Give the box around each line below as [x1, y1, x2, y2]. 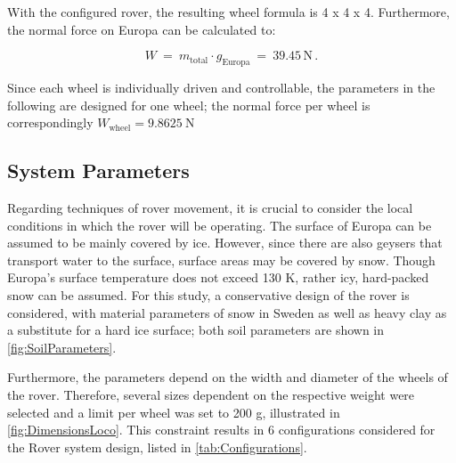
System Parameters [7, 157, 190, 184]
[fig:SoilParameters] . [7, 337, 117, 356]
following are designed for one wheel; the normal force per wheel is [7, 95, 370, 114]
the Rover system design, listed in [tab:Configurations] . [7, 437, 307, 456]
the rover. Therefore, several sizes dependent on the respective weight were [7, 385, 415, 403]
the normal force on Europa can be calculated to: [7, 20, 276, 38]
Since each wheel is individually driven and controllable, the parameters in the [7, 77, 436, 96]
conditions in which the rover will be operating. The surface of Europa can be [7, 215, 432, 234]
